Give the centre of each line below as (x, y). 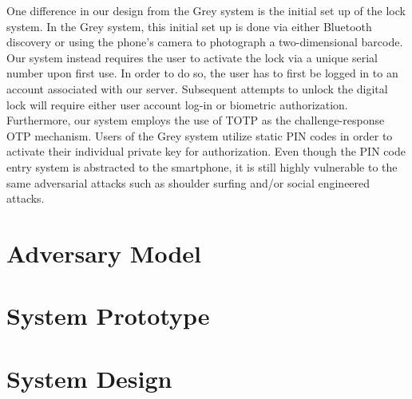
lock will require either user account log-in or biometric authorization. (177, 104)
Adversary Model (104, 253)
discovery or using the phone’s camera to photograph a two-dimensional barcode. (205, 42)
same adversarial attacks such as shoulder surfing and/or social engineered (188, 182)
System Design (89, 378)
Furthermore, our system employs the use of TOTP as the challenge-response (196, 120)
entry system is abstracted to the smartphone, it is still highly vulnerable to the (202, 166)
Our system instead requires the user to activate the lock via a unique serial (192, 57)
